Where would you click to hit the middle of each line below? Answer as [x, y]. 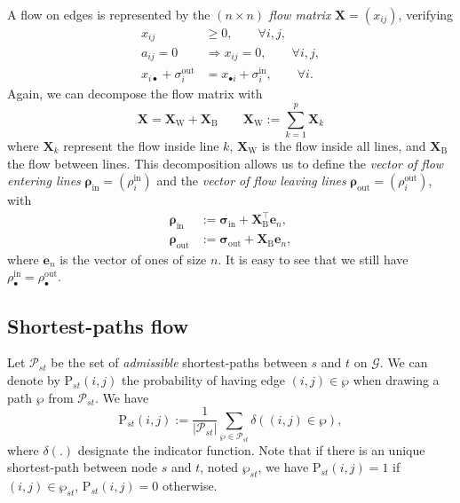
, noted [219, 467]
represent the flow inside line [141, 145]
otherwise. [190, 486]
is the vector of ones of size [133, 259]
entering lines [44, 181]
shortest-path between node [82, 467]
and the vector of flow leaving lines [251, 181]
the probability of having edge [204, 380]
